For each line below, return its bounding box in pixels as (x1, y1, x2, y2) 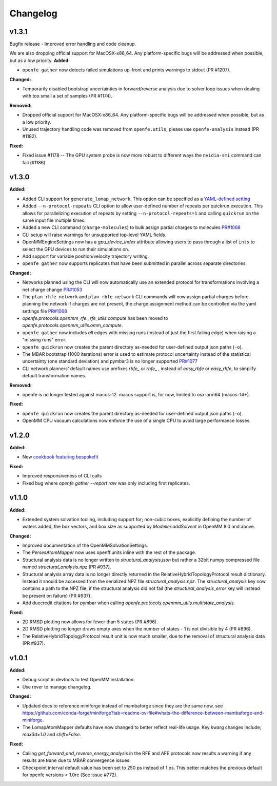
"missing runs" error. (22, 337, 67, 343)
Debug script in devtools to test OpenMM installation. (22, 677, 135, 683)
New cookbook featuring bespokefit (22, 454, 98, 460)
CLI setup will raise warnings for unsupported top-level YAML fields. (22, 232, 167, 238)
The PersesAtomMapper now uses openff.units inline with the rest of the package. (22, 549, 196, 555)
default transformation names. (22, 373, 87, 379)
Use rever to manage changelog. (22, 683, 92, 690)
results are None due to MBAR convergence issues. (22, 757, 131, 763)
